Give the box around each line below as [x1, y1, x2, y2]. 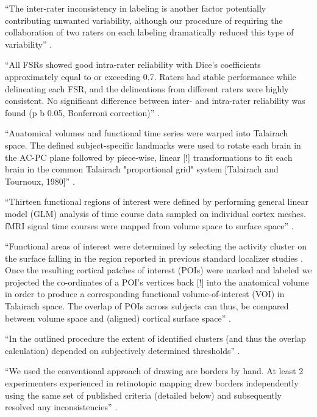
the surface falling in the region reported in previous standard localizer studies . [5, 251, 303, 264]
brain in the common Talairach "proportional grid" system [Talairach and [5, 163, 279, 175]
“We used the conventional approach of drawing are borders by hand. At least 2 [5, 364, 304, 377]
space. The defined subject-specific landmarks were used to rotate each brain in [5, 138, 301, 151]
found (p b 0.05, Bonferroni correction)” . [5, 106, 160, 119]
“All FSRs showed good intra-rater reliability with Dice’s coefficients [5, 58, 261, 71]
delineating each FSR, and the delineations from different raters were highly [5, 82, 289, 95]
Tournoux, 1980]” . [5, 174, 75, 187]
